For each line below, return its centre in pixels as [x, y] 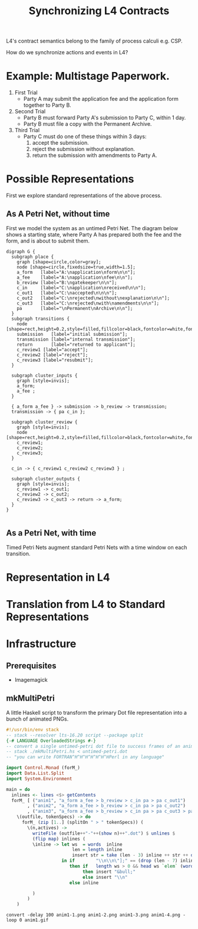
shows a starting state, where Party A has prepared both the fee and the [94, 234]
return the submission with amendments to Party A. [95, 155]
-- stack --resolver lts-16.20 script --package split [75, 735]
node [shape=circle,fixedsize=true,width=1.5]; [76, 267]
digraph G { [21, 251]
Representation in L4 [58, 577]
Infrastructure [41, 644]
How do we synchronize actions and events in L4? [67, 53]
